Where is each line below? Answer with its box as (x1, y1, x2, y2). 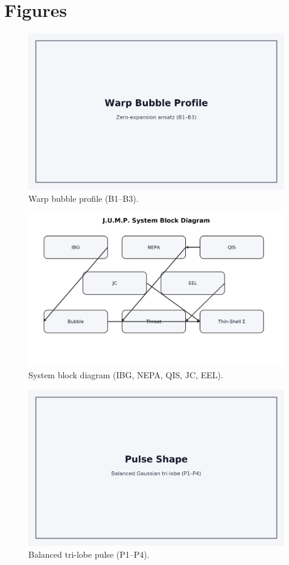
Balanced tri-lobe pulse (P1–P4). (28, 547, 150, 560)
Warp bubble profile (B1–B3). (28, 192, 139, 204)
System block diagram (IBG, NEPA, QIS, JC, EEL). (28, 368, 223, 381)
